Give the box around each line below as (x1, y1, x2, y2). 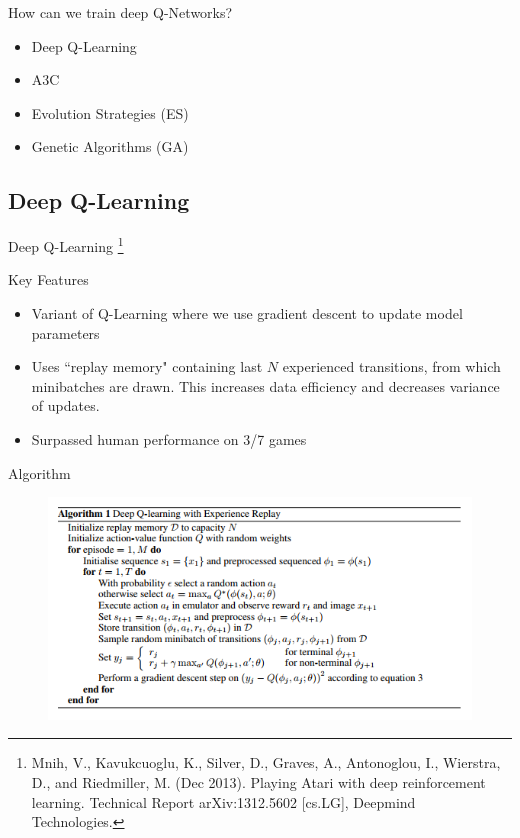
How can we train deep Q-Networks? (8, 2, 233, 22)
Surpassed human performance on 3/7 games (31, 428, 307, 449)
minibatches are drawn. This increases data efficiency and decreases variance (31, 375, 500, 396)
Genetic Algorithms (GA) (31, 136, 189, 157)
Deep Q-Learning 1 (8, 233, 124, 256)
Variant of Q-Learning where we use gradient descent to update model (31, 303, 463, 324)
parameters (31, 322, 100, 343)
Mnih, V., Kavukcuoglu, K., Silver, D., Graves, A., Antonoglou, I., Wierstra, (31, 752, 501, 773)
